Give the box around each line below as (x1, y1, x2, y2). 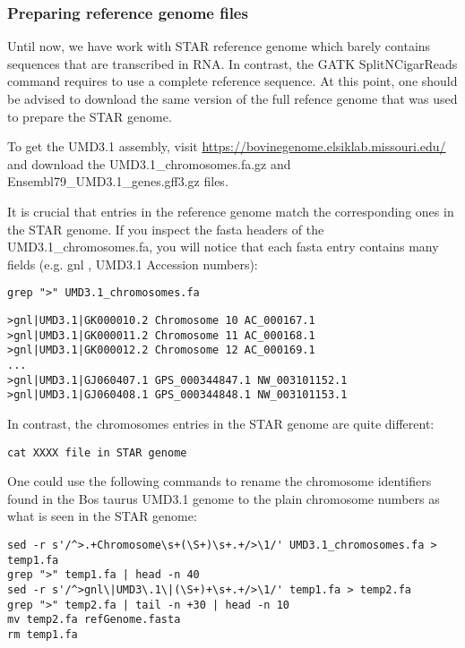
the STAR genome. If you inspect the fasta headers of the (7, 219, 324, 238)
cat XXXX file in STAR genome (7, 446, 187, 459)
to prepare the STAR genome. (7, 107, 172, 125)
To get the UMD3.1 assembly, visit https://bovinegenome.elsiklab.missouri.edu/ (7, 137, 446, 156)
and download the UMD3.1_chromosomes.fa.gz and (7, 154, 291, 173)
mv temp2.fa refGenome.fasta (7, 613, 181, 627)
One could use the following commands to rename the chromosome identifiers (7, 472, 432, 490)
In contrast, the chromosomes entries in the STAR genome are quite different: (7, 414, 435, 432)
